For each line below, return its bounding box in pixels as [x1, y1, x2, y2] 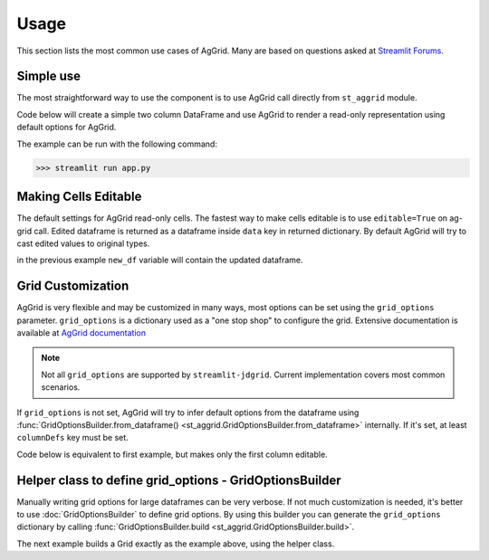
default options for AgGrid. [16, 122, 117, 133]
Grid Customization [16, 279, 129, 294]
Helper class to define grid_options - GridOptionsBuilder [16, 472, 341, 488]
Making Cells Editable [16, 189, 142, 204]
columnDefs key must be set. [16, 432, 129, 443]
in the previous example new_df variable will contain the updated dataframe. [16, 254, 303, 266]
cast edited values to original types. [16, 238, 150, 249]
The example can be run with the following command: [16, 138, 217, 149]
